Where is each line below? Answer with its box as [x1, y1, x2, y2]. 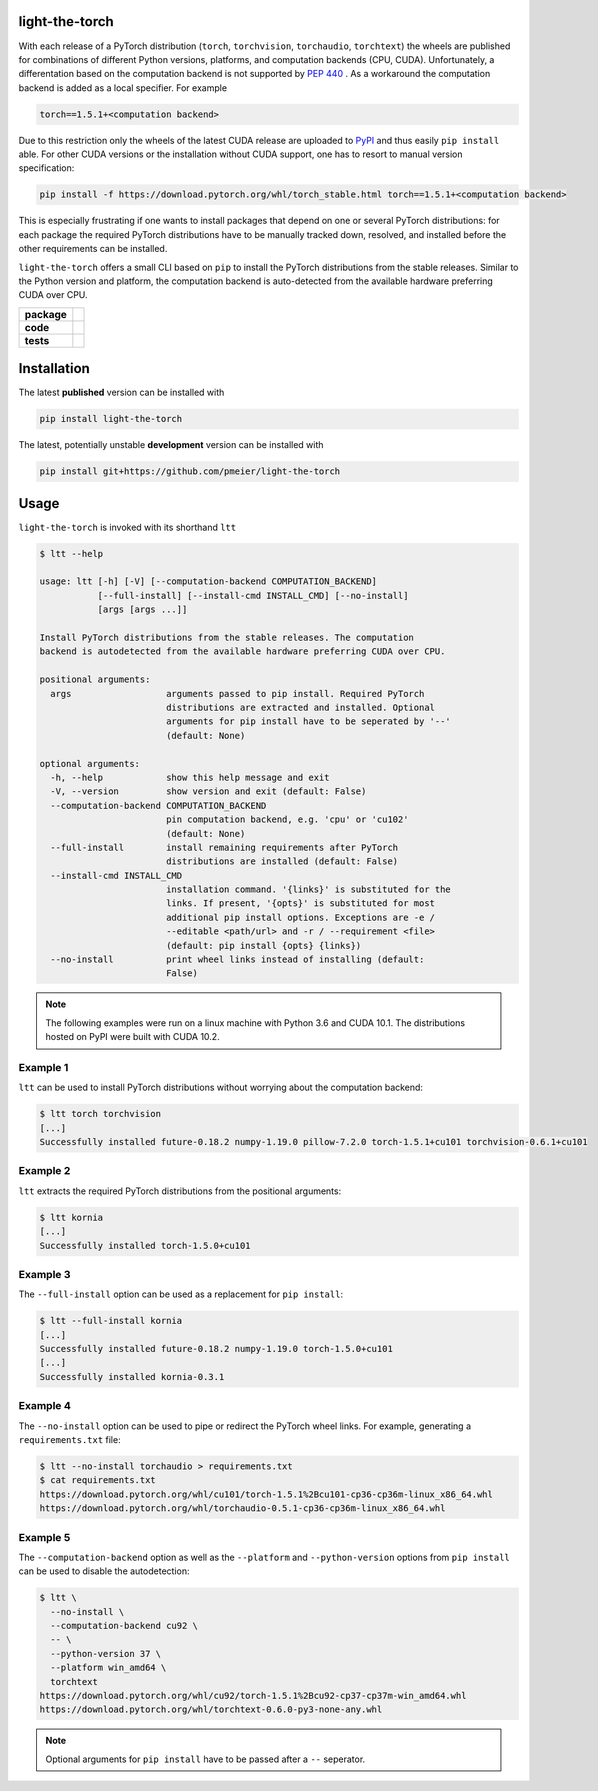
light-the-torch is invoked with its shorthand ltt [18, 521, 237, 533]
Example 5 [18, 1530, 71, 1544]
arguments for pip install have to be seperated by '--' [165, 716, 452, 727]
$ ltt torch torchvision [39, 1108, 162, 1120]
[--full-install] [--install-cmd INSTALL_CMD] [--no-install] [97, 590, 409, 601]
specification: [18, 162, 75, 174]
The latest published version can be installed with [18, 386, 225, 399]
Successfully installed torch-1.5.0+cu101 [39, 1240, 251, 1251]
